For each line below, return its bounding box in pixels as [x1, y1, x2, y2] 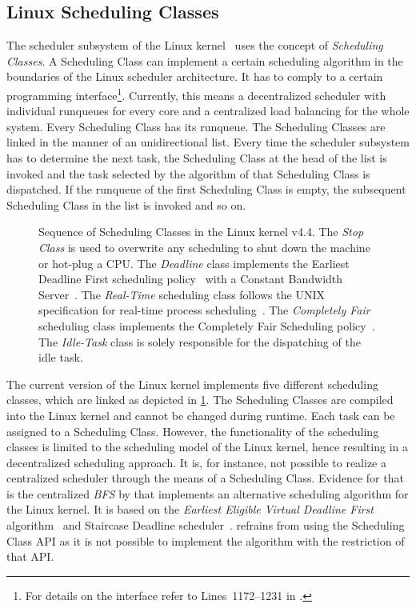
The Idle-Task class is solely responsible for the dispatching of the [38, 333, 361, 350]
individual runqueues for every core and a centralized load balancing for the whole [6, 102, 410, 119]
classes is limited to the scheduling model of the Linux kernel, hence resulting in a [6, 438, 408, 455]
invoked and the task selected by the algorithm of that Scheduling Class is [6, 165, 370, 182]
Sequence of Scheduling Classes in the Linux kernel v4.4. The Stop [38, 223, 364, 240]
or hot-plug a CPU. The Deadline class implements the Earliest [38, 254, 350, 271]
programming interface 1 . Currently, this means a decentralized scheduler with [6, 84, 386, 103]
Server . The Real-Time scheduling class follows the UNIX [38, 286, 325, 302]
